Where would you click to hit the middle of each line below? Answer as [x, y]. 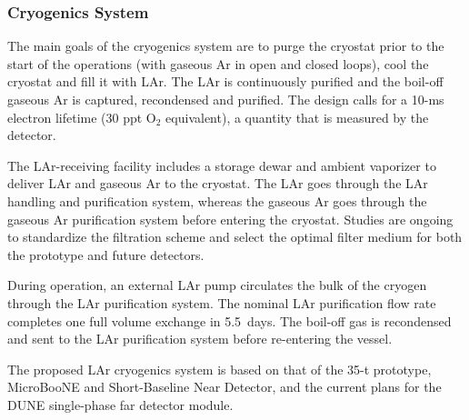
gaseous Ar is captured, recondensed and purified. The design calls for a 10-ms [226, 99]
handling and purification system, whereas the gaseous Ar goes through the [217, 200]
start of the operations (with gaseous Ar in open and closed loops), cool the [218, 63]
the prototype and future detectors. [106, 254]
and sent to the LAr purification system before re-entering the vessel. [200, 339]
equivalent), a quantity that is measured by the [297, 117]
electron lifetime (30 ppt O [82, 117]
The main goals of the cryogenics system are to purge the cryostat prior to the [226, 46]
